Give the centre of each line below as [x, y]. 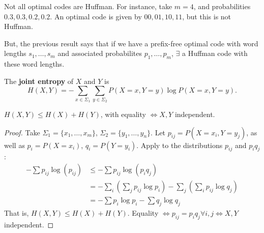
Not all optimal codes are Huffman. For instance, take [88, 6]
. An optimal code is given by [96, 16]
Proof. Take [22, 132]
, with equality [123, 114]
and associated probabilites [100, 53]
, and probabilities [222, 6]
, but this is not [207, 16]
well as [14, 145]
